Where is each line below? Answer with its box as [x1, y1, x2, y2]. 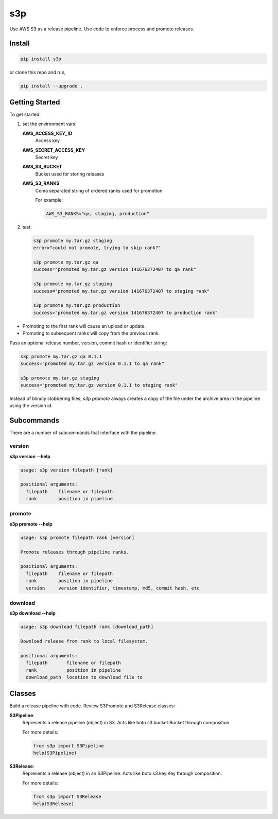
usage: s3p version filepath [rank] [20, 467, 113, 473]
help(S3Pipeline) [33, 750, 77, 756]
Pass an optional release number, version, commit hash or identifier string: [9, 340, 167, 346]
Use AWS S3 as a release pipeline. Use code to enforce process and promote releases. [9, 26, 195, 32]
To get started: [9, 111, 41, 118]
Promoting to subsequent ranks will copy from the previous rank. [22, 330, 160, 337]
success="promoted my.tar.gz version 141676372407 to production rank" [33, 309, 218, 316]
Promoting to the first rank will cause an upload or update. [22, 323, 146, 329]
